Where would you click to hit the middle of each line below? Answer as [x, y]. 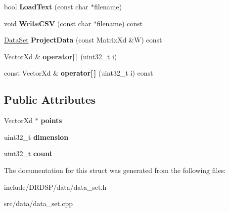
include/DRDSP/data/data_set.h [55, 187]
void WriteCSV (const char [47, 23]
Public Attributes [50, 100]
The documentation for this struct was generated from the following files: [115, 170]
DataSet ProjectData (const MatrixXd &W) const [83, 40]
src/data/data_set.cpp [39, 203]
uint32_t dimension [36, 137]
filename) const [120, 23]
